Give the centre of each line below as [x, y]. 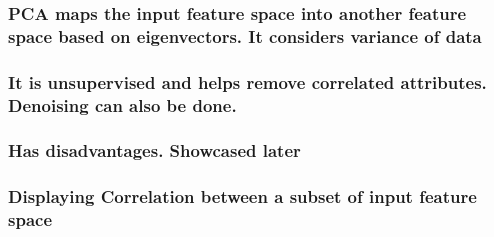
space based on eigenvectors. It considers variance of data [245, 35]
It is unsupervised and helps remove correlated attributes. [247, 81]
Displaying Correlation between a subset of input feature [242, 196]
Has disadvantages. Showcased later [154, 150]
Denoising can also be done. [122, 104]
